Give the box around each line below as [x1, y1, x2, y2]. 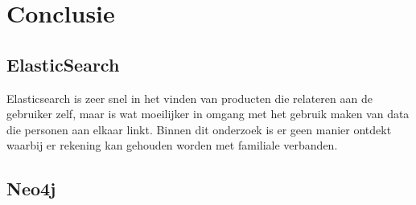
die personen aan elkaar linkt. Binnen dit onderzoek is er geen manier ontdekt [6, 121, 392, 137]
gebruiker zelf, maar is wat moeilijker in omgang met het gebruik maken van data [6, 105, 410, 122]
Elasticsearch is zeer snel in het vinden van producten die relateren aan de [6, 89, 373, 106]
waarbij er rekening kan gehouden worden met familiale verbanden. [6, 137, 338, 154]
